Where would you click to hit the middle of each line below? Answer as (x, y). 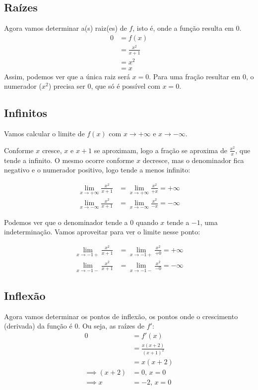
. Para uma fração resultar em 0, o (201, 76)
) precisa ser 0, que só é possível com (104, 86)
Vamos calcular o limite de (44, 134)
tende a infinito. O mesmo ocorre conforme (69, 160)
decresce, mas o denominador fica (193, 160)
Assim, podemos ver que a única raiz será (67, 76)
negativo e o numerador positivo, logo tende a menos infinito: (97, 170)
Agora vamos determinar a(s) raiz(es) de (65, 28)
